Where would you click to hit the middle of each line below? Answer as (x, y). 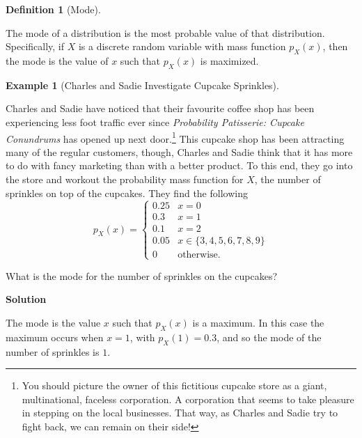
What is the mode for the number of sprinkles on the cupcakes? (142, 275)
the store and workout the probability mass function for (125, 179)
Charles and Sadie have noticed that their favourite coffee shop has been (160, 108)
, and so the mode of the (269, 337)
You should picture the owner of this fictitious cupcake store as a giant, (174, 385)
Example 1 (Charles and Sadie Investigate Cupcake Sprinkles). (142, 85)
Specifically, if (35, 46)
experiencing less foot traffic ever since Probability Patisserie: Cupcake (155, 122)
